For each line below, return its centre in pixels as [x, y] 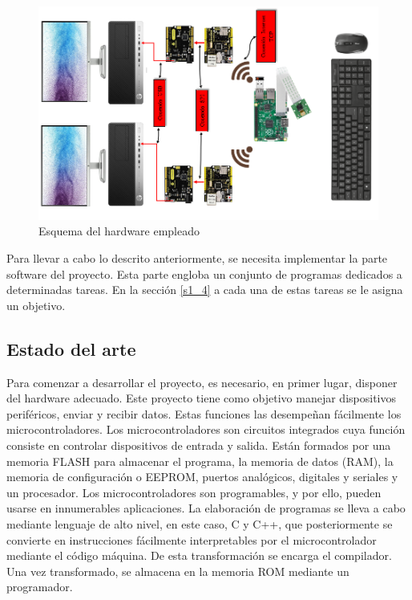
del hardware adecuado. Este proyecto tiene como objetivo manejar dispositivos [201, 398]
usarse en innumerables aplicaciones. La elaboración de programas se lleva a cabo [206, 508]
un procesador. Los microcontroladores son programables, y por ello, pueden [194, 492]
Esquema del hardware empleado [119, 231]
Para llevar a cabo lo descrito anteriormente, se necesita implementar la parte [197, 258]
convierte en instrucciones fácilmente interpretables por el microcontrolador [192, 539]
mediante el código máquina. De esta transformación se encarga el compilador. [199, 555]
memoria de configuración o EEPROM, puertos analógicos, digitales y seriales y [202, 477]
